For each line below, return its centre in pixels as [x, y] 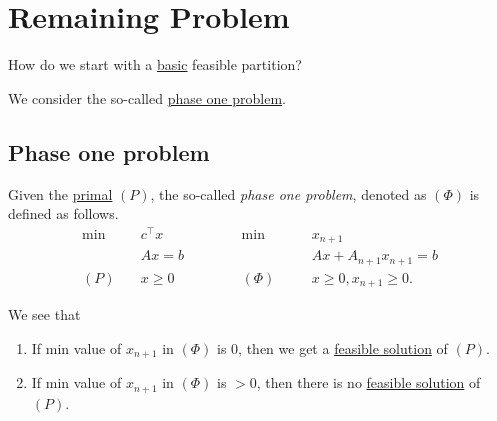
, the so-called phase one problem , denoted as [288, 193]
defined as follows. [63, 213]
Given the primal [60, 193]
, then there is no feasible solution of [368, 382]
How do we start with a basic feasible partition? [155, 64]
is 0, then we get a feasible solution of [332, 347]
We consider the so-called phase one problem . [147, 97]
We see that [44, 314]
